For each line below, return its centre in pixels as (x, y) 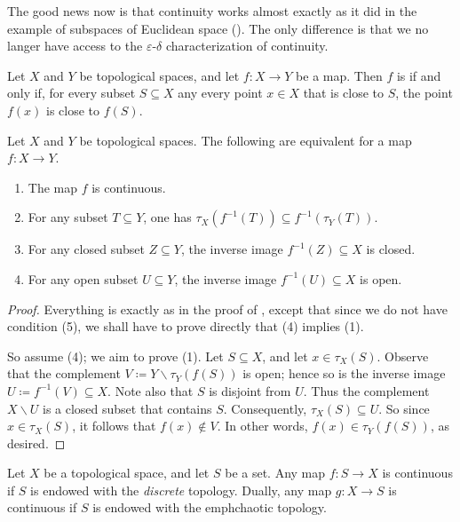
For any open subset (83, 278)
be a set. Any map (275, 473)
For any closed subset (86, 249)
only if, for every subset (71, 93)
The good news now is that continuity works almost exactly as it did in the (212, 11)
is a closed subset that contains (127, 408)
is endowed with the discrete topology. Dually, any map (181, 490)
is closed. (391, 249)
